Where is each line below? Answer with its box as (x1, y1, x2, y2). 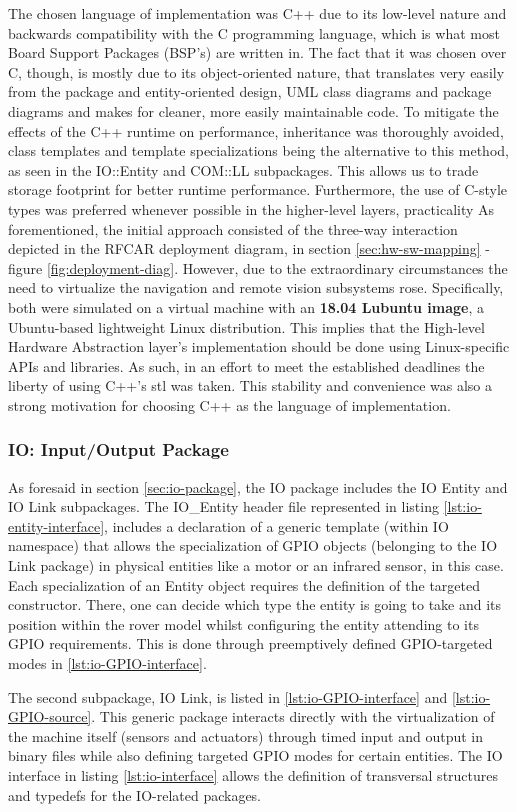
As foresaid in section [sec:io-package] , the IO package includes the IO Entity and (8, 476, 508, 497)
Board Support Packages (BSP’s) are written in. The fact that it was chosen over (8, 42, 507, 63)
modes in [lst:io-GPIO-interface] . (8, 653, 207, 674)
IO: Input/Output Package (8, 437, 229, 462)
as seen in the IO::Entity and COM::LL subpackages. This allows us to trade (8, 159, 479, 180)
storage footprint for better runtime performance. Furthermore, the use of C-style (8, 179, 507, 200)
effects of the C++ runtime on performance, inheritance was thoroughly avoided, (8, 120, 504, 141)
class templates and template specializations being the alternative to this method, (8, 140, 509, 161)
